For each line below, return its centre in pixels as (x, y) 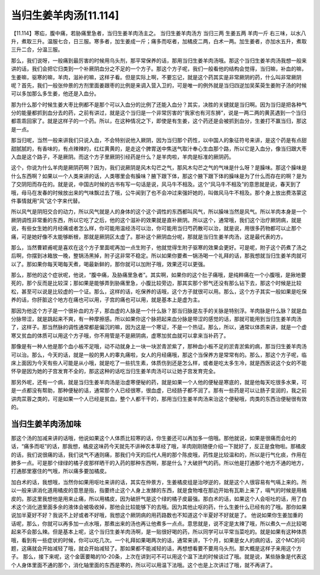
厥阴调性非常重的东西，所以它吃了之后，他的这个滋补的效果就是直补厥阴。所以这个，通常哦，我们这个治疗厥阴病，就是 (156, 220)
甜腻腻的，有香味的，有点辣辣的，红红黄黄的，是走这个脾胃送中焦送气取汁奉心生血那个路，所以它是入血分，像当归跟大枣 (159, 149)
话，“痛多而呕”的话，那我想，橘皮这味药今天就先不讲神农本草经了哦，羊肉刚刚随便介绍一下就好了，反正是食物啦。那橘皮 (159, 446)
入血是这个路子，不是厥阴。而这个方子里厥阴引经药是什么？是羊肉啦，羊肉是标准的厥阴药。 (122, 157)
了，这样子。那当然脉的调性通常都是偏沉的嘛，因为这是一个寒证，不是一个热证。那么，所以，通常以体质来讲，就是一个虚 (159, 327)
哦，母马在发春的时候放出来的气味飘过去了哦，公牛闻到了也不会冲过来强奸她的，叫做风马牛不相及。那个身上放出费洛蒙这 (159, 192)
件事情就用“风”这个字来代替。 (47, 201)
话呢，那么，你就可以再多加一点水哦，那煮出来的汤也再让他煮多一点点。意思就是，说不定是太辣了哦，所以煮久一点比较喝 (159, 523)
